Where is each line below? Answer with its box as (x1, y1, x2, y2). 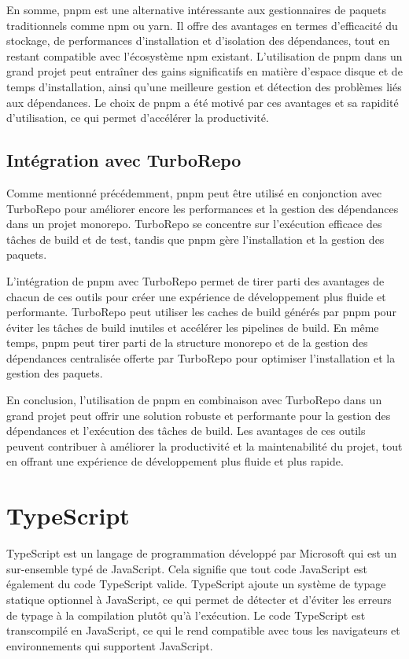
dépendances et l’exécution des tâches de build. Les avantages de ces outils (6, 422, 366, 439)
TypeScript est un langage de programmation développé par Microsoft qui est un (6, 545, 397, 561)
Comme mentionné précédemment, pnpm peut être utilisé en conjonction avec (6, 184, 382, 201)
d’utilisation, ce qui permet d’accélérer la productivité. (6, 109, 269, 126)
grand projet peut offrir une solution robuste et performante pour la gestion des (6, 407, 391, 423)
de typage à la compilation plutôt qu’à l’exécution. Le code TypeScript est (6, 606, 366, 623)
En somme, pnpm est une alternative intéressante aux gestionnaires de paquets (6, 2, 387, 17)
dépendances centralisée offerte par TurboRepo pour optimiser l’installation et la (6, 349, 396, 366)
